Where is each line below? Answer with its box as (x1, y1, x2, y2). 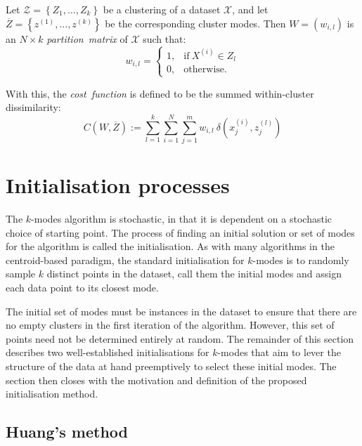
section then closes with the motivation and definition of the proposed (6, 372, 307, 387)
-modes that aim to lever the (217, 345, 341, 360)
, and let (232, 2, 269, 16)
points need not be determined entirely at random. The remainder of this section (6, 331, 354, 346)
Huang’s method (6, 421, 128, 442)
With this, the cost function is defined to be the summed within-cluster (6, 86, 314, 100)
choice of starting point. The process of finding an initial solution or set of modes (6, 225, 355, 240)
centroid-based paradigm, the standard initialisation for (6, 252, 245, 267)
